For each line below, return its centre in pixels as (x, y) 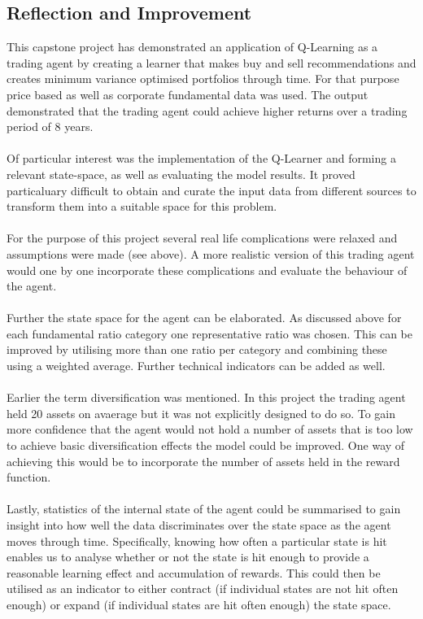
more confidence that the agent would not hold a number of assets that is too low (210, 429)
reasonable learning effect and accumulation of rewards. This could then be (194, 572)
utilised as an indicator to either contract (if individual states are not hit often (203, 588)
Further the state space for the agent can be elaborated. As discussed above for (204, 318)
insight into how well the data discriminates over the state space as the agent (199, 525)
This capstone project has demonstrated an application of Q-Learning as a (192, 47)
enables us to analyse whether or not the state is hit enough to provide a (188, 557)
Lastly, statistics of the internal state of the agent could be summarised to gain (204, 509)
